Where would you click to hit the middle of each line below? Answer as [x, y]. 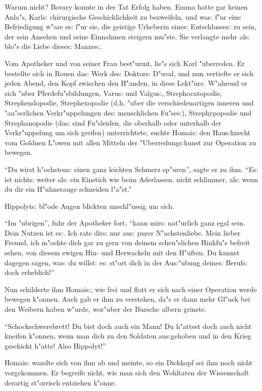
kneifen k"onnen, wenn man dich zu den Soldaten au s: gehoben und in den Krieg [128, 336]
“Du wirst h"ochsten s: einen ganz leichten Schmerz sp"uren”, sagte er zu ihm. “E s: [132, 169]
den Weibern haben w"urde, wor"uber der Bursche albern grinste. [106, 309]
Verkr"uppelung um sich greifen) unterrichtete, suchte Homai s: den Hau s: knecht [128, 132]
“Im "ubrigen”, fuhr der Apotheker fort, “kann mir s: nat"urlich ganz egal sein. [125, 223]
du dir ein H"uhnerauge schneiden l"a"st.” [68, 189]
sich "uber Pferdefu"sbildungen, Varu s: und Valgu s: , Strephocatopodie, [113, 93]
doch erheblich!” [29, 272]
